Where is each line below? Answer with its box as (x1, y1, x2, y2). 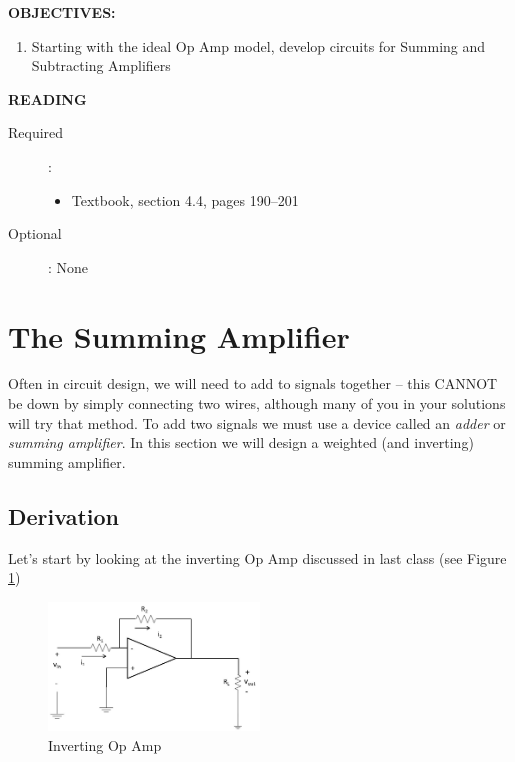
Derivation (8, 500, 119, 531)
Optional (8, 223, 62, 244)
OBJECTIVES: (8, 2, 116, 22)
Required (8, 122, 64, 143)
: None (48, 256, 89, 277)
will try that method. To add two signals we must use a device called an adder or (8, 412, 506, 433)
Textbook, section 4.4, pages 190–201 (71, 189, 299, 210)
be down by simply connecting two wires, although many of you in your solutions (8, 393, 506, 414)
